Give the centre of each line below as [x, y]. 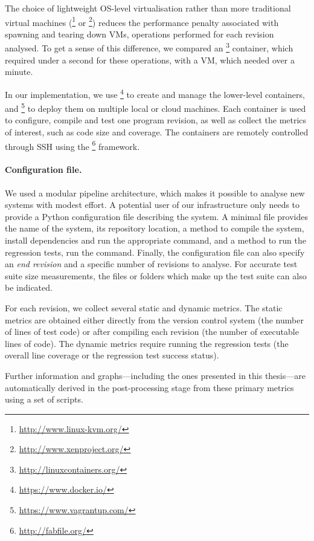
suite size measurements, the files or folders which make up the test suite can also [156, 275]
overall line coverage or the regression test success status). [112, 355]
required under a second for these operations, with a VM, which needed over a [150, 60]
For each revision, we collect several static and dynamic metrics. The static [144, 307]
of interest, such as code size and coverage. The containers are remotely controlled [157, 131]
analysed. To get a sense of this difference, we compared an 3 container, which [149, 47]
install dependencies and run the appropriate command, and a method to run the [155, 240]
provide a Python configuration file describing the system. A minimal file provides [156, 216]
